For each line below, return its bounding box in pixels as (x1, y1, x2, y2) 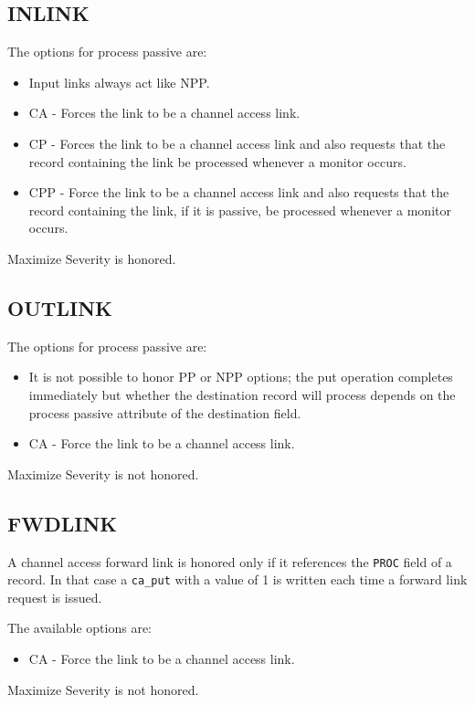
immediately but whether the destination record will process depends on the (28, 384, 456, 404)
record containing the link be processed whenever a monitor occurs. (28, 152, 406, 171)
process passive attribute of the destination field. (28, 403, 301, 422)
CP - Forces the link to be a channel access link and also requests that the (28, 133, 446, 153)
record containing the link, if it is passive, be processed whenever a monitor (28, 200, 451, 219)
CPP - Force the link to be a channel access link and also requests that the (28, 183, 449, 202)
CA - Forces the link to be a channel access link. (28, 103, 301, 122)
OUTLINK (7, 293, 113, 321)
